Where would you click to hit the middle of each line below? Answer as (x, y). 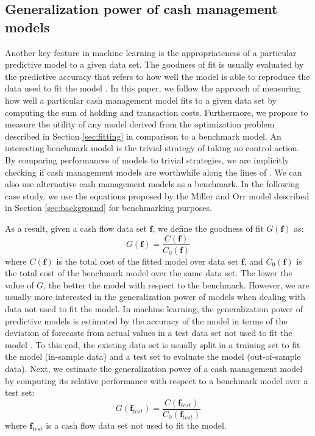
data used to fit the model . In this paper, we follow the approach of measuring (153, 88)
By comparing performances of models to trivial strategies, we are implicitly (147, 159)
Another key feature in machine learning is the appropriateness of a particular (151, 52)
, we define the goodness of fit (208, 228)
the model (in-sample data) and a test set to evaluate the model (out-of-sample (153, 356)
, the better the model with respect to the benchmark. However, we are (176, 284)
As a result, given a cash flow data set (76, 228)
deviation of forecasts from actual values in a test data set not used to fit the (149, 333)
